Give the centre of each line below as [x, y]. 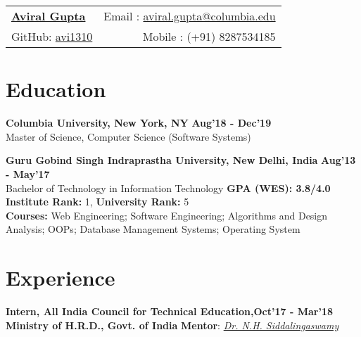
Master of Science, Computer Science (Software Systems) [128, 136]
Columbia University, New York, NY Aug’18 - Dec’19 [139, 123]
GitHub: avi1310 [52, 36]
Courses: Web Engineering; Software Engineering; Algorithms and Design [167, 215]
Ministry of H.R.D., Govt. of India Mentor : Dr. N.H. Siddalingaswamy [172, 325]
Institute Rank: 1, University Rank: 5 [97, 202]
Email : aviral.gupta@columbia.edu [190, 16]
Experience [61, 278]
